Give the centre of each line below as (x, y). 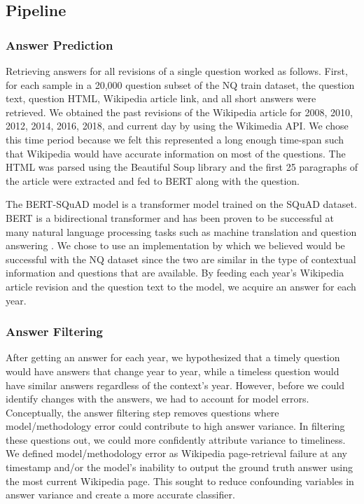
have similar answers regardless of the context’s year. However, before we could (175, 385)
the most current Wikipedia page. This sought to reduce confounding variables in (180, 481)
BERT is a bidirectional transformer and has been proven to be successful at (170, 217)
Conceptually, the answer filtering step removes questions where (142, 412)
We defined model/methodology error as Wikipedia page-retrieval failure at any (177, 453)
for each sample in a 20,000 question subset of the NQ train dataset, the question (180, 84)
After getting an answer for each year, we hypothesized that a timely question (173, 357)
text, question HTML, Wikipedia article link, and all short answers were (161, 98)
